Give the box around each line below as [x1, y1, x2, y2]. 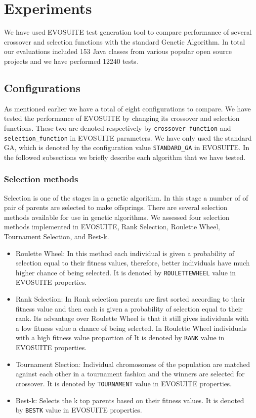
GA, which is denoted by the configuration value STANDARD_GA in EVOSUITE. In [4, 142, 250, 153]
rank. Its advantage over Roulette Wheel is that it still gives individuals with [15, 313, 249, 323]
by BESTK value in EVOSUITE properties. [15, 405, 142, 415]
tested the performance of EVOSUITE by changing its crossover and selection [4, 113, 240, 123]
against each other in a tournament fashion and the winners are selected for [15, 368, 245, 379]
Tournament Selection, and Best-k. [4, 231, 109, 242]
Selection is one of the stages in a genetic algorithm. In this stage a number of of [4, 192, 248, 203]
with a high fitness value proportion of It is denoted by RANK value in [15, 332, 224, 343]
